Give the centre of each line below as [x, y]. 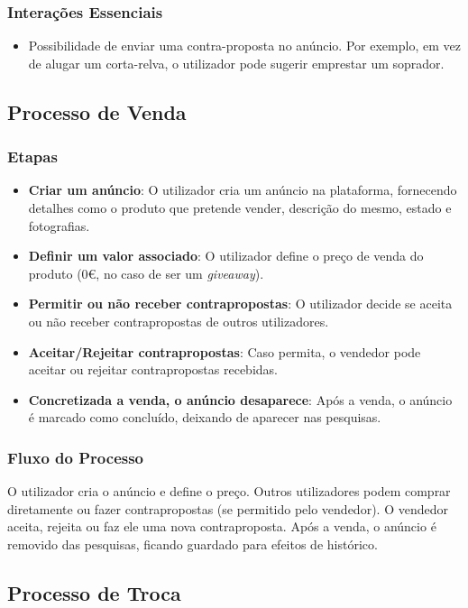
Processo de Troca [94, 592]
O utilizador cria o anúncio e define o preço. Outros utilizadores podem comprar [229, 491]
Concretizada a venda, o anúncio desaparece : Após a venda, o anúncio [240, 399]
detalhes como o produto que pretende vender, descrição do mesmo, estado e [240, 207]
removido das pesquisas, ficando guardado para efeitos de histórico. [193, 544]
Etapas [32, 157]
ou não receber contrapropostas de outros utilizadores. [179, 321]
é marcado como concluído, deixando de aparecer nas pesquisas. [205, 417]
